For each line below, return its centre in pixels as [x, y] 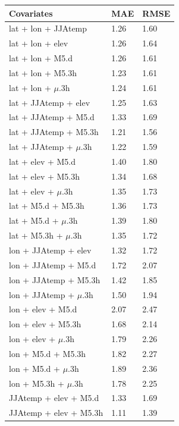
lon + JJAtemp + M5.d [53, 264]
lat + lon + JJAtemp [48, 28]
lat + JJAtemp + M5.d [52, 117]
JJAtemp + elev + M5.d [54, 398]
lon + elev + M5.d [43, 309]
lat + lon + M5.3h [43, 72]
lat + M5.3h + [36, 235]
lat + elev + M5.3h [44, 176]
